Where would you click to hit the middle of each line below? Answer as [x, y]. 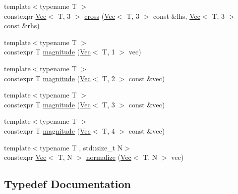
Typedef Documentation [67, 184]
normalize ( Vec [109, 157]
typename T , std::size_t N [81, 147]
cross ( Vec [100, 16]
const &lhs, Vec [177, 16]
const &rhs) [22, 25]
